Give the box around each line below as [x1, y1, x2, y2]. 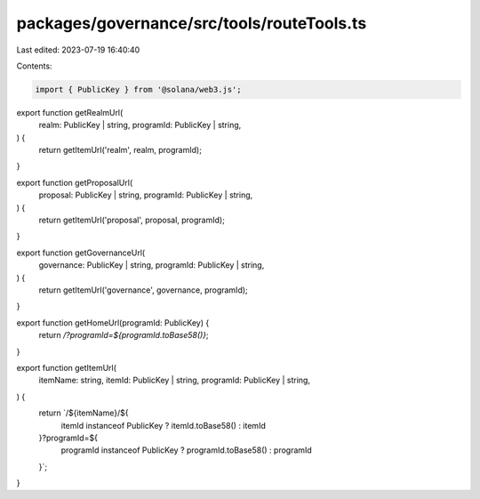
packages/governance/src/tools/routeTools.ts [16, 13, 367, 33]
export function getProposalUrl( [16, 177, 133, 188]
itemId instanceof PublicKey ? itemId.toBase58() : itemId [60, 420, 266, 431]
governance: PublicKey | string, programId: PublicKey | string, [38, 260, 265, 270]
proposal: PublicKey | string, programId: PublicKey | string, [38, 189, 253, 200]
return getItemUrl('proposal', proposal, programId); [38, 214, 226, 226]
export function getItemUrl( [16, 362, 117, 373]
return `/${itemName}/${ [38, 407, 129, 418]
